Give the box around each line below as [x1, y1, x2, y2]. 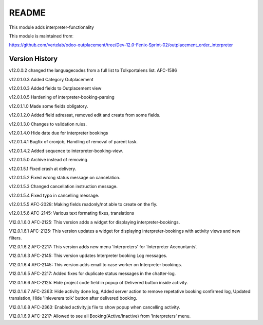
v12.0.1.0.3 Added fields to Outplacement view [9, 86, 102, 91]
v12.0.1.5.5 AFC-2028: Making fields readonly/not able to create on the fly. [9, 202, 158, 207]
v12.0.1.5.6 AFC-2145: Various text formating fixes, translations [9, 210, 134, 216]
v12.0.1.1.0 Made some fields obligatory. [9, 103, 88, 109]
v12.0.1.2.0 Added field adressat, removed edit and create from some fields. [9, 112, 161, 118]
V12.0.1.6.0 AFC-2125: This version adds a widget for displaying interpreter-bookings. [9, 219, 180, 225]
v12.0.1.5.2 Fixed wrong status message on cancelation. [9, 174, 121, 180]
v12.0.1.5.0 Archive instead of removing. [9, 157, 89, 163]
